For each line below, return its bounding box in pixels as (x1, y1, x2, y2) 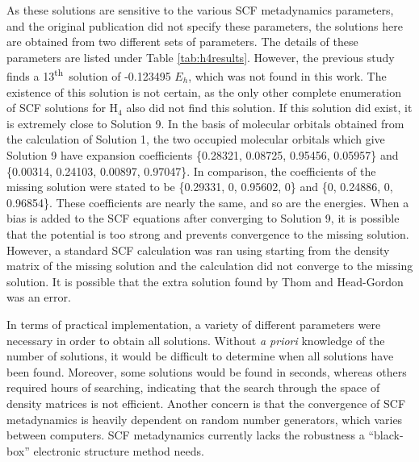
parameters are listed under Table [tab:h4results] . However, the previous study (6, 48, 395, 65)
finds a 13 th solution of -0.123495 (6, 65, 171, 85)
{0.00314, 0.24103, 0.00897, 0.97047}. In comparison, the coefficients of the (6, 162, 376, 179)
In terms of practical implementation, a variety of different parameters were (6, 315, 381, 332)
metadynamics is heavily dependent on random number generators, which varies (6, 410, 403, 427)
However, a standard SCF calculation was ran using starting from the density (6, 241, 390, 258)
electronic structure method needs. (33, 442, 204, 459)
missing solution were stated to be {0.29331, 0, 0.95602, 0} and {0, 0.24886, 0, (6, 178, 393, 195)
